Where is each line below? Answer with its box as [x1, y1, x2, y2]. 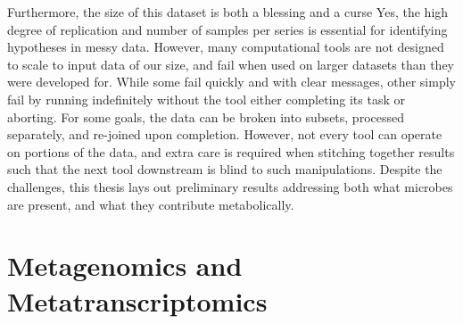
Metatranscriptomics [7, 282, 268, 319]
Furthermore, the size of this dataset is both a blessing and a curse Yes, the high [7, 3, 449, 21]
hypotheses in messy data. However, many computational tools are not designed [7, 37, 444, 56]
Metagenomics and [7, 247, 243, 284]
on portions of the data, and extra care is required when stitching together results [7, 142, 455, 161]
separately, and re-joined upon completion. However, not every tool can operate [7, 125, 442, 144]
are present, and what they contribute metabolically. [7, 195, 294, 213]
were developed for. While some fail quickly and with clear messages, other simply [7, 72, 456, 91]
